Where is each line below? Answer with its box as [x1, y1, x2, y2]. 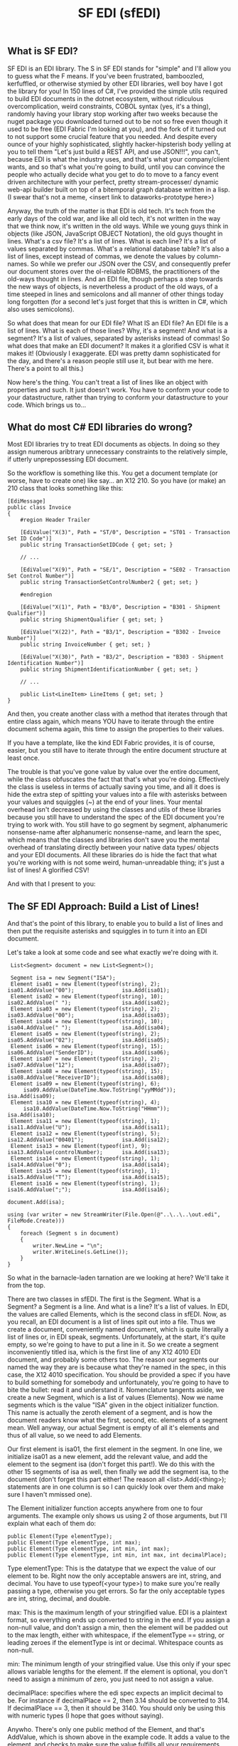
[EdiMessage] [7, 498, 46, 505]
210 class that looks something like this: [7, 484, 124, 493]
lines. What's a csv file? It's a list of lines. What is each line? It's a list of [7, 236, 217, 245]
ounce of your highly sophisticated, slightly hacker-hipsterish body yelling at [7, 140, 232, 148]
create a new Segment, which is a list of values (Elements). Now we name [7, 1394, 224, 1402]
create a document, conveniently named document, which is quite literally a [7, 1325, 229, 1334]
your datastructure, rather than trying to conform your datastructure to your [7, 393, 229, 402]
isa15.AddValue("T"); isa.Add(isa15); [7, 1173, 171, 1181]
